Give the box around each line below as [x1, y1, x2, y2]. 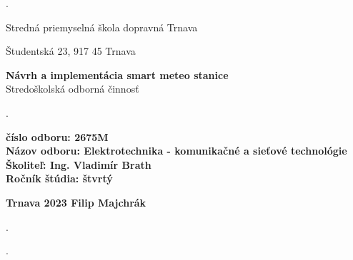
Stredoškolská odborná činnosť [6, 81, 139, 96]
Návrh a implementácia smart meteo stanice [6, 67, 229, 82]
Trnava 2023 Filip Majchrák [6, 194, 146, 209]
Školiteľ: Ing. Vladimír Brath [6, 157, 151, 172]
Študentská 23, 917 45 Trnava [6, 43, 136, 58]
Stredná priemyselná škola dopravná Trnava [6, 19, 198, 34]
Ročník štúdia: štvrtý [6, 171, 113, 186]
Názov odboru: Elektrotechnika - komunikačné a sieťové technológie [6, 143, 347, 158]
